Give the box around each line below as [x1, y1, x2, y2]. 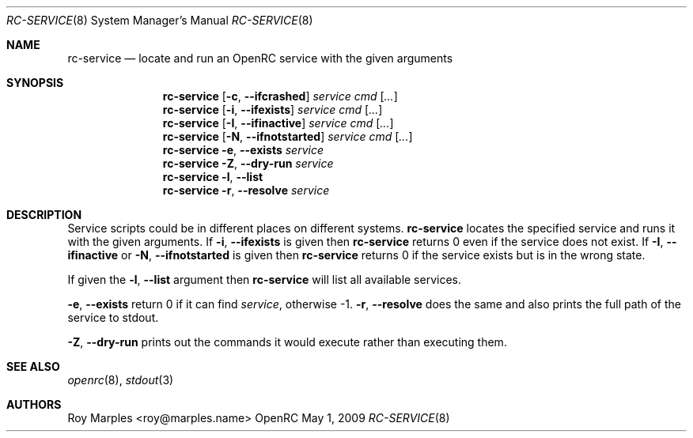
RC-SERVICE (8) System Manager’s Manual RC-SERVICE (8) [6, 13, 313, 27]
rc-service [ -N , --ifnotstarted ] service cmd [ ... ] [162, 130, 413, 143]
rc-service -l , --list [162, 170, 263, 183]
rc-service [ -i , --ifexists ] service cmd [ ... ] [162, 103, 383, 116]
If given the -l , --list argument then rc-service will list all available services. [67, 273, 462, 286]
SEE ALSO [6, 360, 60, 373]
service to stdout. [67, 311, 159, 324]
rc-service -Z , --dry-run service [162, 157, 334, 170]
